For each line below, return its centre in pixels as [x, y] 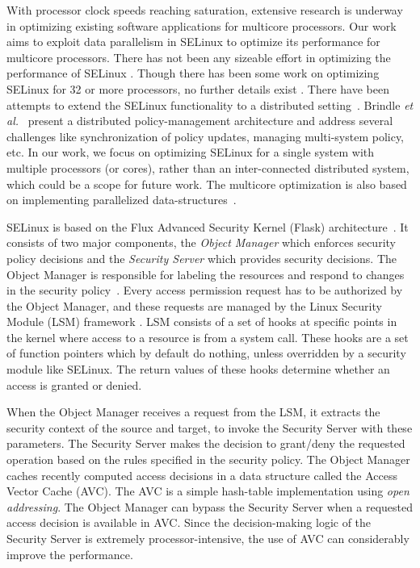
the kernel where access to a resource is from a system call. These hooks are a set [208, 337]
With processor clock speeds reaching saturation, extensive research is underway [205, 10]
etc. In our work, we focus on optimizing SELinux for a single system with [191, 152]
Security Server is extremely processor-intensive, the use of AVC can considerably [208, 538]
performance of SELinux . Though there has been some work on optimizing [193, 73]
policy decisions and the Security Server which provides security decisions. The [202, 258]
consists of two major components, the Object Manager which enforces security [201, 242]
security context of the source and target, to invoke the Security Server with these [210, 427]
